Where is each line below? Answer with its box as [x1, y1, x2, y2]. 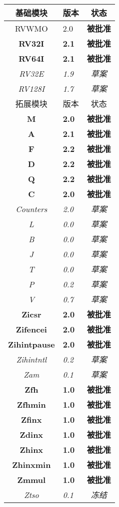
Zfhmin [16, 398, 46, 410]
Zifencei [15, 323, 47, 335]
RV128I [18, 82, 45, 94]
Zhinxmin [12, 458, 51, 470]
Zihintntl [16, 353, 47, 365]
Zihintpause [8, 338, 55, 350]
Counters [15, 203, 47, 215]
